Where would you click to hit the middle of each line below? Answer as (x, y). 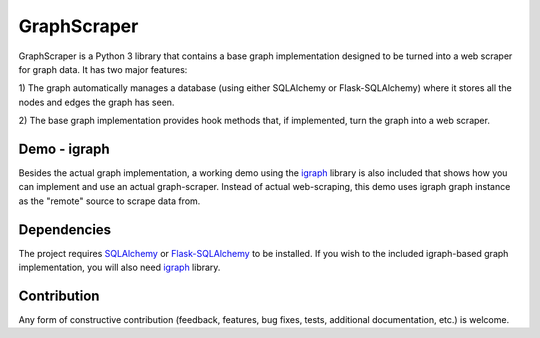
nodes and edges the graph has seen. (96, 102)
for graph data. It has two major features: (103, 69)
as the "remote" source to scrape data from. (109, 201)
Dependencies (65, 229)
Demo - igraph (64, 148)
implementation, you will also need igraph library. (119, 267)
